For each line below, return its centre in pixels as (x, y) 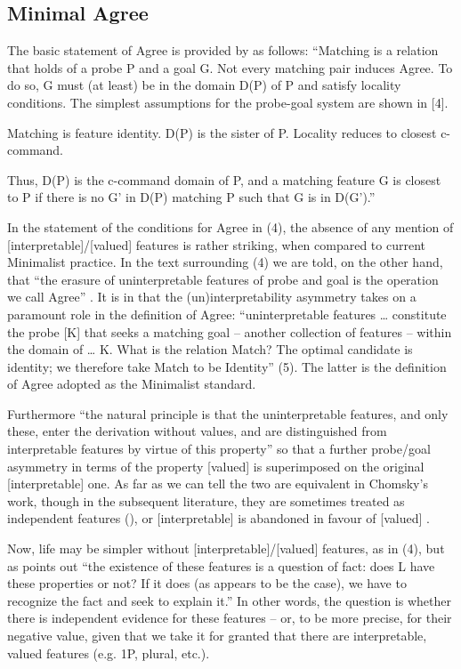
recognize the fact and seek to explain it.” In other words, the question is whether (229, 600)
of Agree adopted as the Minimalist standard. (132, 384)
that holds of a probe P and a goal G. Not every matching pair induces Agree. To (230, 67)
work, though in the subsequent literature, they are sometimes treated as (206, 500)
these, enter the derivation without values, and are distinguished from (197, 431)
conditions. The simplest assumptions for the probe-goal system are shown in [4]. (228, 102)
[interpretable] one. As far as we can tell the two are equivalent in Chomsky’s (218, 484)
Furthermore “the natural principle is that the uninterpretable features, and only (228, 413)
